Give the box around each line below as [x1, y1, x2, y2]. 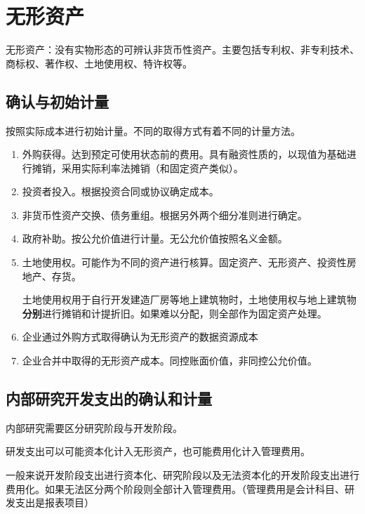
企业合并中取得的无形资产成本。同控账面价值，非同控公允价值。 [22, 353, 317, 368]
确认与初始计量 [6, 90, 109, 112]
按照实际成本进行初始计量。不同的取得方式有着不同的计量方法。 [6, 123, 300, 138]
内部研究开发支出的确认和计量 [6, 388, 212, 409]
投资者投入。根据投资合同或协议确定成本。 [22, 184, 219, 199]
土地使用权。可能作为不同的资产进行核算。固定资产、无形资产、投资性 [22, 255, 347, 270]
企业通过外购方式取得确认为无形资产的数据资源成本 [22, 329, 258, 344]
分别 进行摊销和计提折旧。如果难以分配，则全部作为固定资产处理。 [22, 305, 327, 320]
